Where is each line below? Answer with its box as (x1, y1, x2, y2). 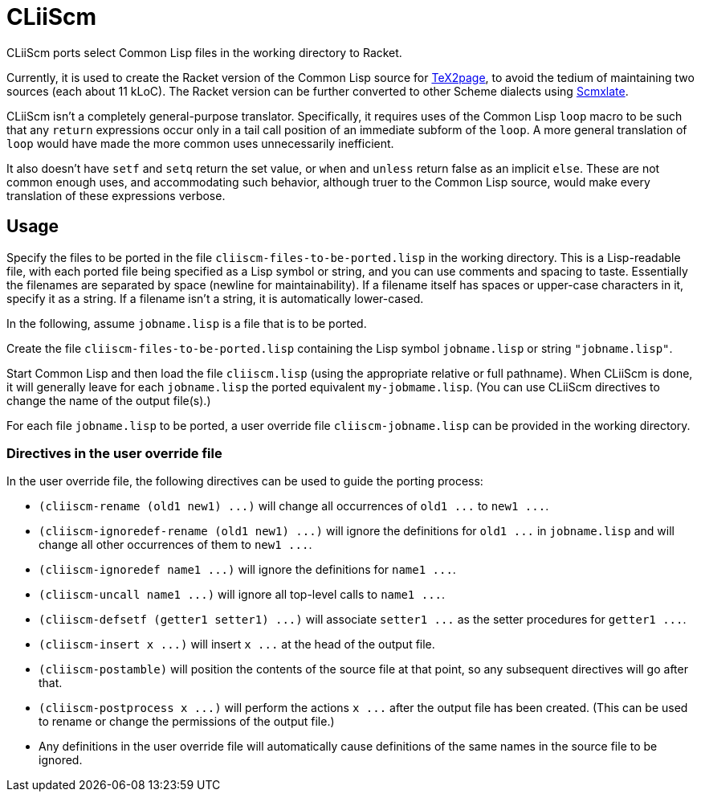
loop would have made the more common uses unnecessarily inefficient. (6, 136, 394, 150)
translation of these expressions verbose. (6, 188, 226, 203)
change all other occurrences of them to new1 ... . (39, 538, 312, 552)
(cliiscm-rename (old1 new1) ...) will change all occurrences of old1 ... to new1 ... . (39, 499, 549, 514)
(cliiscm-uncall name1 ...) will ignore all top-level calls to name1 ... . (39, 587, 446, 602)
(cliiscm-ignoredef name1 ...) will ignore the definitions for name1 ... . (39, 563, 456, 577)
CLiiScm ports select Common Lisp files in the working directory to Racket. (6, 45, 402, 59)
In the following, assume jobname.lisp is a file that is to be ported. (6, 316, 367, 330)
